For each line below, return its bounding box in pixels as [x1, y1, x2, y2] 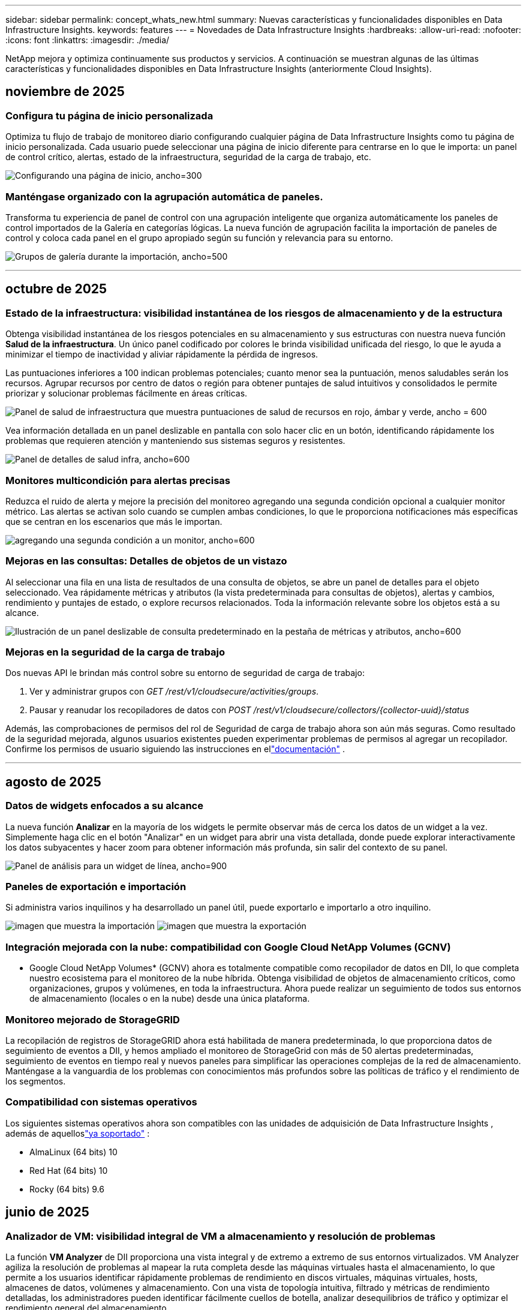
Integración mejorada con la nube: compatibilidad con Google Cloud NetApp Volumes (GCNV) [5, 941, 451, 953]
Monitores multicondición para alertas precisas [5, 474, 230, 486]
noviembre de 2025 [5, 84, 125, 100]
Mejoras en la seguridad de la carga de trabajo [5, 646, 225, 659]
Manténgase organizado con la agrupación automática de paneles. [5, 190, 323, 203]
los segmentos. [5, 1075, 66, 1086]
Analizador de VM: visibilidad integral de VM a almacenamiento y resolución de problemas [5, 1230, 435, 1242]
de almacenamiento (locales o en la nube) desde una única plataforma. [29, 993, 310, 1004]
